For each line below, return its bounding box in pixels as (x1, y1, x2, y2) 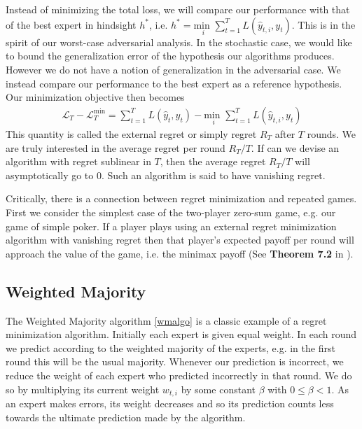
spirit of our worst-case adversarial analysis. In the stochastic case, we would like (6, 34, 352, 49)
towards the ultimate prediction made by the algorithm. (6, 409, 246, 424)
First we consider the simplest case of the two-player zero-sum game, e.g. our (6, 205, 336, 219)
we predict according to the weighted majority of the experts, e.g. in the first (6, 340, 335, 355)
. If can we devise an (251, 140, 340, 155)
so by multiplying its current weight (6, 381, 160, 396)
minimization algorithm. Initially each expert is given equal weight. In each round (6, 327, 357, 342)
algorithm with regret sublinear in (6, 154, 151, 169)
